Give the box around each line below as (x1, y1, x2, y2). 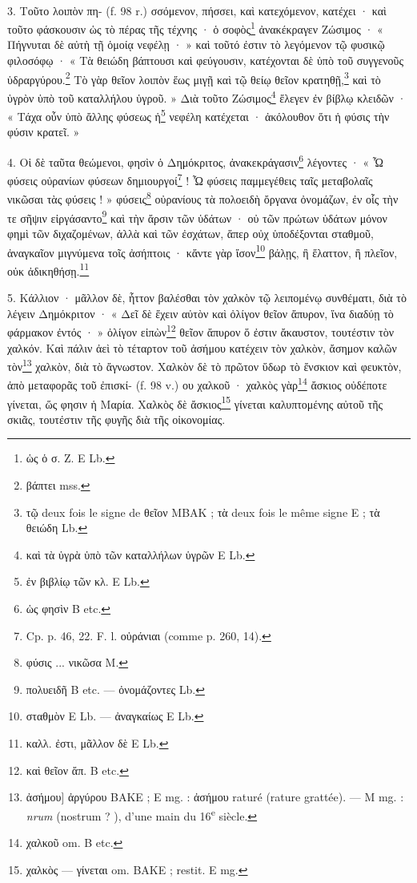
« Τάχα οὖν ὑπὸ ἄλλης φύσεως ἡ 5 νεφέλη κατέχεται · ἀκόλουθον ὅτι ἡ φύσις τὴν (7, 106, 390, 124)
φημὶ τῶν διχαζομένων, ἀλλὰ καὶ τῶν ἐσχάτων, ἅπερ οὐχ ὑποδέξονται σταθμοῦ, (7, 224, 374, 241)
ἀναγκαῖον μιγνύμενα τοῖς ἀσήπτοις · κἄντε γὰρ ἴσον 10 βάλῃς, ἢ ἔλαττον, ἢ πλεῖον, (7, 241, 398, 260)
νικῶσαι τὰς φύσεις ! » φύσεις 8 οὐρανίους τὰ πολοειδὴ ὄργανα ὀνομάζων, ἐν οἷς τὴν (7, 188, 399, 208)
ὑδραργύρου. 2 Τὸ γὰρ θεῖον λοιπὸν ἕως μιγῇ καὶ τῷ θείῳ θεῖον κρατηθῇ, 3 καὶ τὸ (7, 68, 381, 87)
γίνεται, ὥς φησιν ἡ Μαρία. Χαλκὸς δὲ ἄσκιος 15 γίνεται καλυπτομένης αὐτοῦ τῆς (7, 393, 383, 412)
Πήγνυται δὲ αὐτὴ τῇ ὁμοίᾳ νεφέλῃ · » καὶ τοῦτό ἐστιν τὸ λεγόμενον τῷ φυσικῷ (7, 36, 385, 53)
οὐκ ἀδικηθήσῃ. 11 (7, 260, 90, 279)
